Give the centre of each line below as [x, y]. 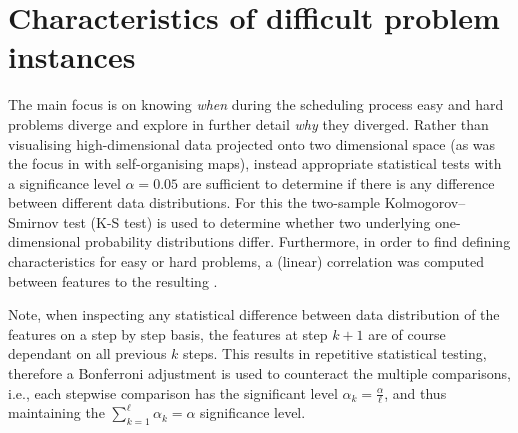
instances [72, 56]
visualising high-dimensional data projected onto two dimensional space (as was [252, 143]
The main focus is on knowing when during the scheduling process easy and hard [256, 104]
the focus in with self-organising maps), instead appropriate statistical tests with [255, 163]
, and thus [415, 392]
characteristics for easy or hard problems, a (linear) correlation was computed [246, 261]
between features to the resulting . [113, 280]
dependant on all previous [87, 353]
